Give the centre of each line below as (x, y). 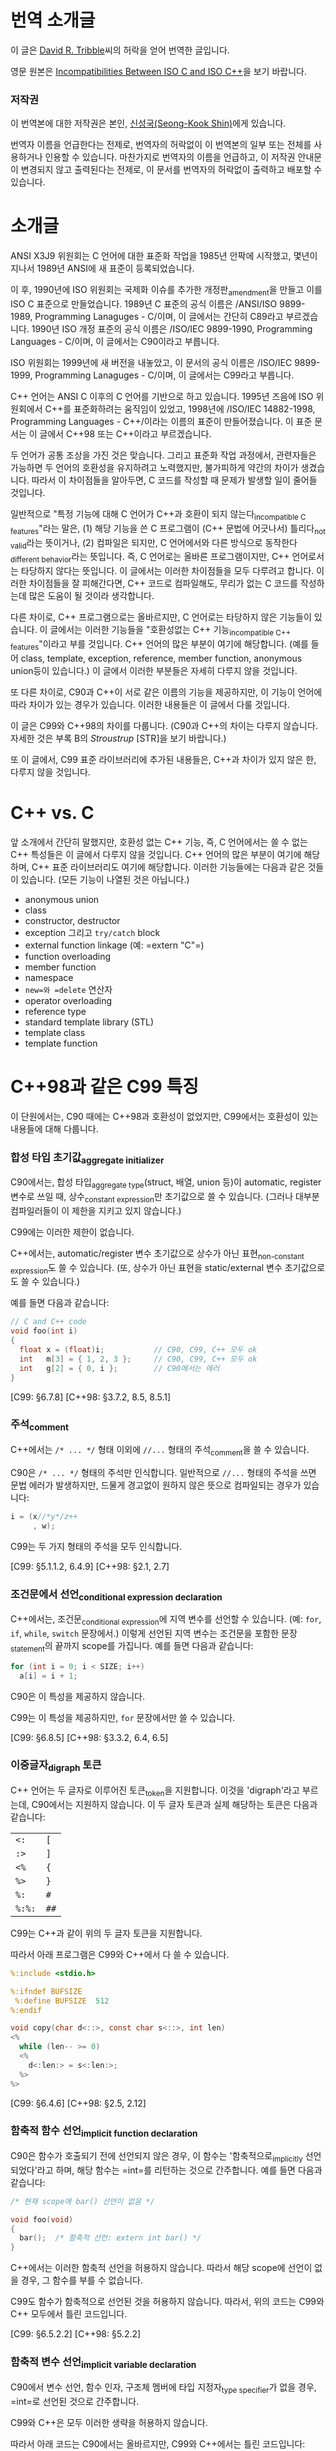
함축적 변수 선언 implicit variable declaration (103, 2363)
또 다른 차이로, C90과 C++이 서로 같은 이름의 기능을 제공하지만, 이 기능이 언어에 (166, 692)
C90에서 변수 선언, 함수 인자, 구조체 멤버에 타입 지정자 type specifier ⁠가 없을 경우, (163, 2388)
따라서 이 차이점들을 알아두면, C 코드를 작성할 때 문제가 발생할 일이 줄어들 (174, 480)
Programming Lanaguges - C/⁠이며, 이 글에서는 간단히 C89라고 (159, 316)
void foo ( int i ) (44, 1331)
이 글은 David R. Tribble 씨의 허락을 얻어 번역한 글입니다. (120, 50)
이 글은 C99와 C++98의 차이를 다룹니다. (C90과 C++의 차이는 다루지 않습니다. (164, 725)
